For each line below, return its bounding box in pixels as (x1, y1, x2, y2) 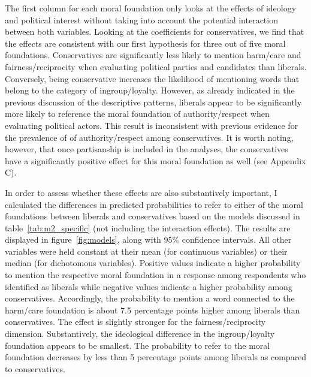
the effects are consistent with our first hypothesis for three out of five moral (5, 37, 286, 49)
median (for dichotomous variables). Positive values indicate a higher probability (5, 257, 301, 269)
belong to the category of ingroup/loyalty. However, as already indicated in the (5, 84, 295, 96)
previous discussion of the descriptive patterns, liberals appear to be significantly (5, 95, 302, 108)
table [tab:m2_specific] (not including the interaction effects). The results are (5, 221, 291, 234)
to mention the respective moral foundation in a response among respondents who (5, 269, 306, 281)
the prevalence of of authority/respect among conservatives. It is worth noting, (5, 131, 294, 143)
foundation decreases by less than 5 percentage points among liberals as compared (5, 351, 307, 363)
